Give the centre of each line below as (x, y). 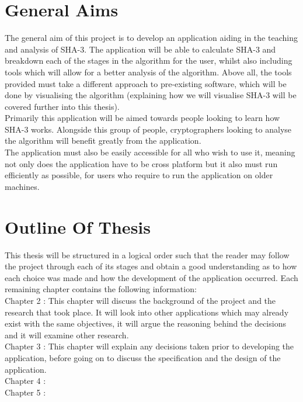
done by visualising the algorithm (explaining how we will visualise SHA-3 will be (151, 95)
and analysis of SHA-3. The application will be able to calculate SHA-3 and (140, 49)
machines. (22, 186)
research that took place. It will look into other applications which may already (147, 312)
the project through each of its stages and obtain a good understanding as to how (151, 266)
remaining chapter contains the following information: (101, 289)
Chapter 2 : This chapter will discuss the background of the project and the (140, 300)
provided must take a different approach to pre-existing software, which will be (146, 83)
